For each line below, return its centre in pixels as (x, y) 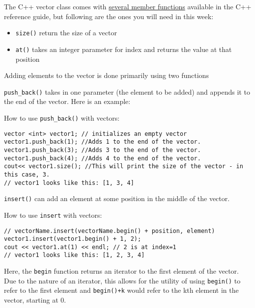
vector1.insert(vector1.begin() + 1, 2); (73, 239)
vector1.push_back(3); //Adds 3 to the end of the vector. (102, 150)
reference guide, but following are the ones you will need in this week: (109, 16)
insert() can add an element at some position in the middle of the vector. (117, 198)
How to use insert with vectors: (53, 215)
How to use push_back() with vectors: (62, 117)
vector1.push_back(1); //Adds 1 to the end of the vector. (102, 142)
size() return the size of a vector (66, 33)
